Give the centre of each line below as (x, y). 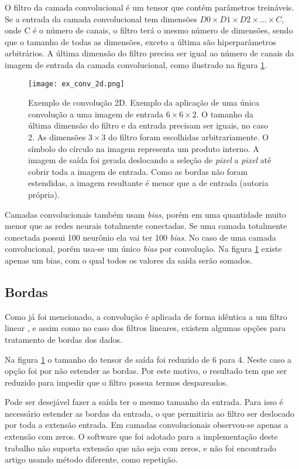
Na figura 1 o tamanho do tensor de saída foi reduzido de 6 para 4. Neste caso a (148, 359)
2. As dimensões (57, 137)
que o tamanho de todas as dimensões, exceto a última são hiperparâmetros (140, 41)
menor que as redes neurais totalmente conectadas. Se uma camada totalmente (146, 226)
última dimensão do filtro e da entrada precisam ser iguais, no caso (148, 125)
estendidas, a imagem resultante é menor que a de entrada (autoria (148, 183)
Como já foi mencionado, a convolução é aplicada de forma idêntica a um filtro (146, 316)
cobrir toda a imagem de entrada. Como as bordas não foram (138, 171)
